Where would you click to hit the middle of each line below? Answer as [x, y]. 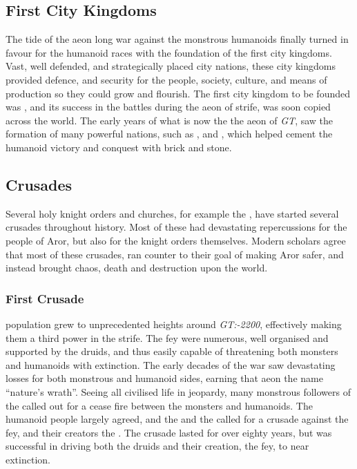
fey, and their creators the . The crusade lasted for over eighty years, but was [169, 432]
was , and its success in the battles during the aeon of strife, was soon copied [168, 107]
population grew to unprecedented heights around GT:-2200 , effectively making [174, 324]
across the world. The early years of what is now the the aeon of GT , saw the [170, 120]
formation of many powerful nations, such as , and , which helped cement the [169, 134]
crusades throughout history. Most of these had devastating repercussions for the [176, 227]
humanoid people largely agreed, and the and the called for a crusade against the [177, 419]
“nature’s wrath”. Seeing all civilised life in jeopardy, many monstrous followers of [178, 391]
